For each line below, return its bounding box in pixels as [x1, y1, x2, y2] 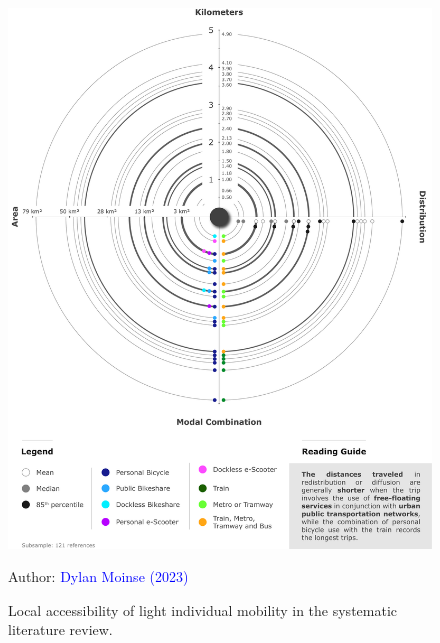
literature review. [8, 619, 113, 640]
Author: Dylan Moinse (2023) [8, 566, 189, 587]
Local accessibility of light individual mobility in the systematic [8, 599, 398, 620]
